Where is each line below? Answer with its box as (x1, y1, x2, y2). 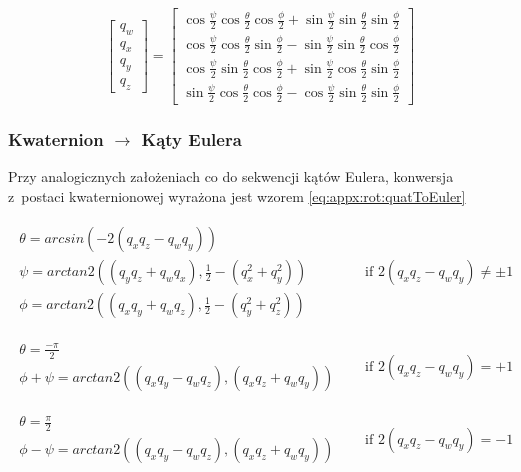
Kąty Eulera (141, 126, 242, 151)
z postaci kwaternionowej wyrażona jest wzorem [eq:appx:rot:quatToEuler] (8, 185, 466, 206)
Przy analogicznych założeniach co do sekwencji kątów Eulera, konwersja (8, 165, 454, 186)
